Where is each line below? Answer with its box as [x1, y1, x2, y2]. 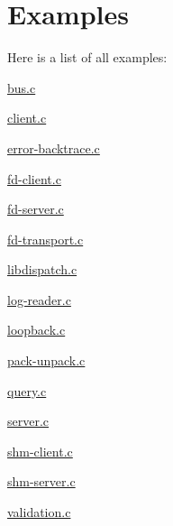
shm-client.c [7, 441, 73, 460]
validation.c [7, 503, 71, 521]
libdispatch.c [7, 260, 77, 279]
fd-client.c [7, 169, 61, 188]
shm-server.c [7, 472, 76, 491]
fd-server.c [7, 199, 64, 218]
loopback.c [7, 320, 66, 339]
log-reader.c [7, 290, 71, 309]
